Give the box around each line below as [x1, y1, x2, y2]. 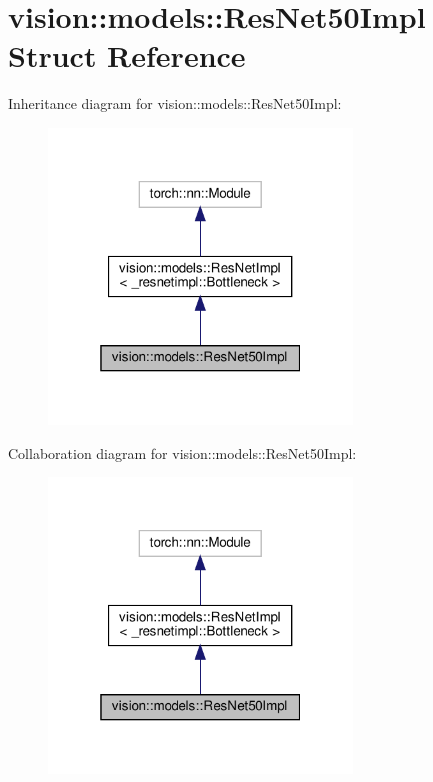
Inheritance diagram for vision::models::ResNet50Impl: [8, 93, 342, 114]
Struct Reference [8, 35, 246, 76]
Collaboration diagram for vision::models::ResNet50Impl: [8, 442, 357, 463]
